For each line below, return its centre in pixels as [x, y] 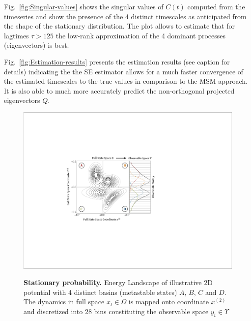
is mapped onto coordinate [168, 302]
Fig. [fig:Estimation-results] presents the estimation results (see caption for [117, 61]
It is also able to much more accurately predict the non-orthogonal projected [119, 90]
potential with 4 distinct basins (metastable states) [100, 292]
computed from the [216, 6]
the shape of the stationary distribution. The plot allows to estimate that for [119, 26]
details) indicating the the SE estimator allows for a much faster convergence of [124, 71]
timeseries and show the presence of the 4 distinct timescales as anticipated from [125, 16]
